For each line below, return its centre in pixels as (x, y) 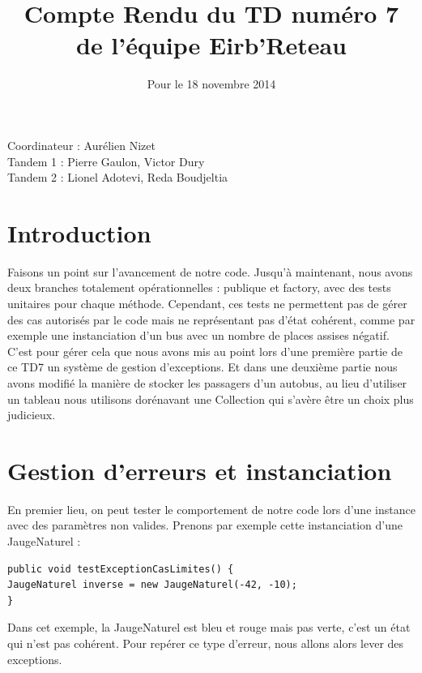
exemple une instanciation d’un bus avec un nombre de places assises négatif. (198, 335)
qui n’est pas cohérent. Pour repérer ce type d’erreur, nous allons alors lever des (206, 643)
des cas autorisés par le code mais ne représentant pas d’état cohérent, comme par (211, 319)
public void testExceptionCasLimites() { (121, 569)
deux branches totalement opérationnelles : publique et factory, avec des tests (199, 287)
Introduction (79, 232)
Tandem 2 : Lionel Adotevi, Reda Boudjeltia (118, 177)
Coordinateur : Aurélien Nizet (81, 145)
